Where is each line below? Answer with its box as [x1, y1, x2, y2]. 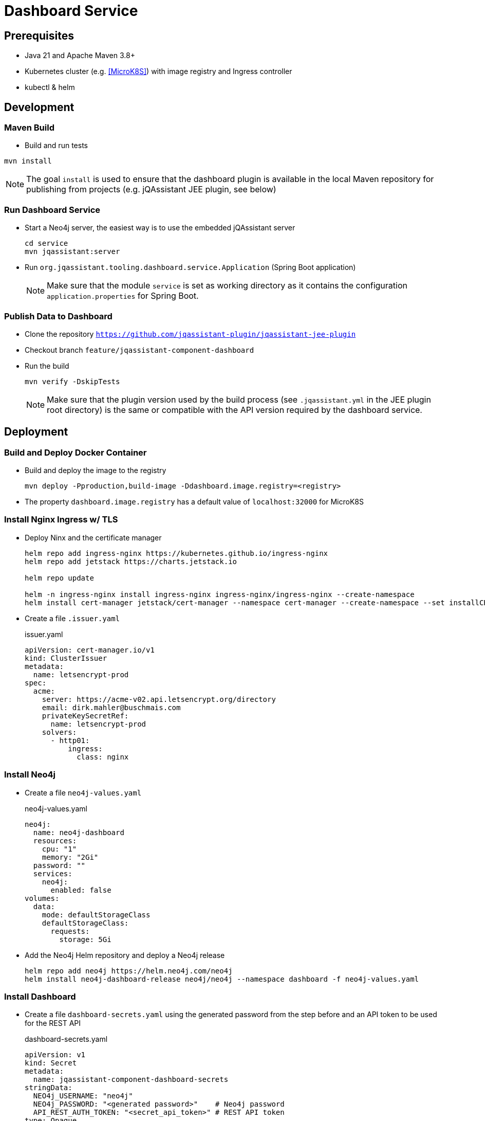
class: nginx [77, 752, 129, 761]
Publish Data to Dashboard [4, 311, 113, 321]
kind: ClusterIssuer [25, 654, 107, 662]
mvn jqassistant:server [25, 247, 120, 256]
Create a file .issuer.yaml [25, 613, 120, 623]
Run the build [25, 361, 69, 370]
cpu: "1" [42, 844, 77, 853]
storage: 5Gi [59, 935, 111, 944]
